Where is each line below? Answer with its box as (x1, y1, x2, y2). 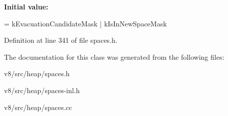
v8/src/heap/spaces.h (4, 68, 70, 79)
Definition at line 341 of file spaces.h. (4, 35, 117, 45)
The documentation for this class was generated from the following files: (4, 51, 224, 62)
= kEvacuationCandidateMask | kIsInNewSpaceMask (4, 18, 167, 28)
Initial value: (4, 1, 48, 11)
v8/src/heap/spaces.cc (4, 102, 72, 112)
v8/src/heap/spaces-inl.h (4, 85, 80, 95)
